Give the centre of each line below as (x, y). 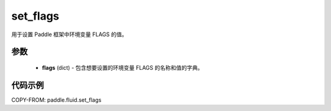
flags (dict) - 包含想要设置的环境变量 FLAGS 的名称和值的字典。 (123, 67)
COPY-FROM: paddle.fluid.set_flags (56, 100)
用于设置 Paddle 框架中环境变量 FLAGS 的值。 (70, 34)
